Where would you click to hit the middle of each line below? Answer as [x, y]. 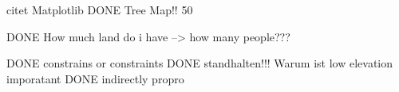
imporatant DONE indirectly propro [95, 78]
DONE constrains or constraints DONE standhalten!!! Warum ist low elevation [200, 63]
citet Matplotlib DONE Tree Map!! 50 [100, 10]
